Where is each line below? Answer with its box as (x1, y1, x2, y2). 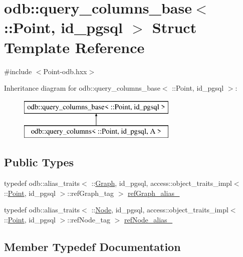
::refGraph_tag (67, 187, 114, 198)
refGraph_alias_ (128, 187, 180, 198)
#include (4, 66, 32, 76)
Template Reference (4, 37, 145, 57)
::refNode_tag (67, 214, 110, 224)
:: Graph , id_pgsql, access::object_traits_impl (91, 178, 232, 188)
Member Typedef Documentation (4, 238, 181, 254)
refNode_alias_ (124, 214, 173, 224)
